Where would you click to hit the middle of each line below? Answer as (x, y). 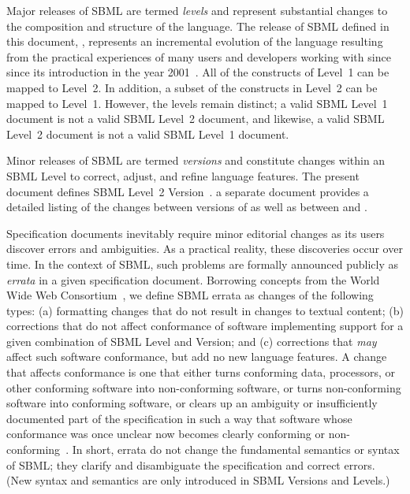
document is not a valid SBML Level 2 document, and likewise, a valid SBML (196, 119)
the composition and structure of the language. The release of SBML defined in (198, 26)
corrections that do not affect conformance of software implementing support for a (205, 326)
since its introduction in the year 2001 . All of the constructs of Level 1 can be (198, 72)
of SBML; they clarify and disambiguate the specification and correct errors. (191, 464)
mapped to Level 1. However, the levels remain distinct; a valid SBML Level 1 (197, 103)
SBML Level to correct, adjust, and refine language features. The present (183, 175)
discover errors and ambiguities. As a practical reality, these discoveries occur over (205, 249)
